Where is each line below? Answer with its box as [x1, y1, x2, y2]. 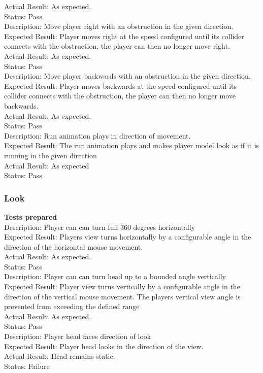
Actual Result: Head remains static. [4, 351, 115, 361]
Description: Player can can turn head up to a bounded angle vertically [4, 271, 226, 282]
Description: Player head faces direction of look [4, 331, 151, 342]
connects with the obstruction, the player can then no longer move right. [4, 41, 230, 51]
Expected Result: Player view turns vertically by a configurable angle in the [4, 281, 240, 292]
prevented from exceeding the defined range [4, 301, 140, 312]
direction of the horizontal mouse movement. [4, 241, 143, 252]
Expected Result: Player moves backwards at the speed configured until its [4, 80, 237, 91]
